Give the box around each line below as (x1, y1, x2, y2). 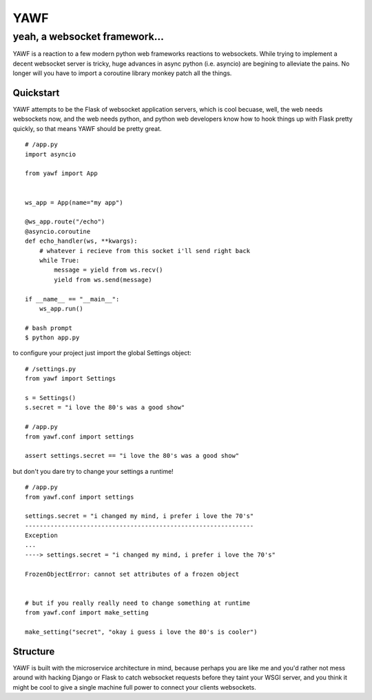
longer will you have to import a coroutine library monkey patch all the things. (12, 69, 232, 77)
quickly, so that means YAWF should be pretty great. (12, 124, 162, 132)
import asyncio (25, 150, 76, 158)
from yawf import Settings (25, 374, 116, 383)
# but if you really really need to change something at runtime (25, 599, 251, 607)
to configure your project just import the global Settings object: (12, 349, 192, 357)
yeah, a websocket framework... (12, 30, 165, 43)
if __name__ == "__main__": (25, 295, 120, 303)
